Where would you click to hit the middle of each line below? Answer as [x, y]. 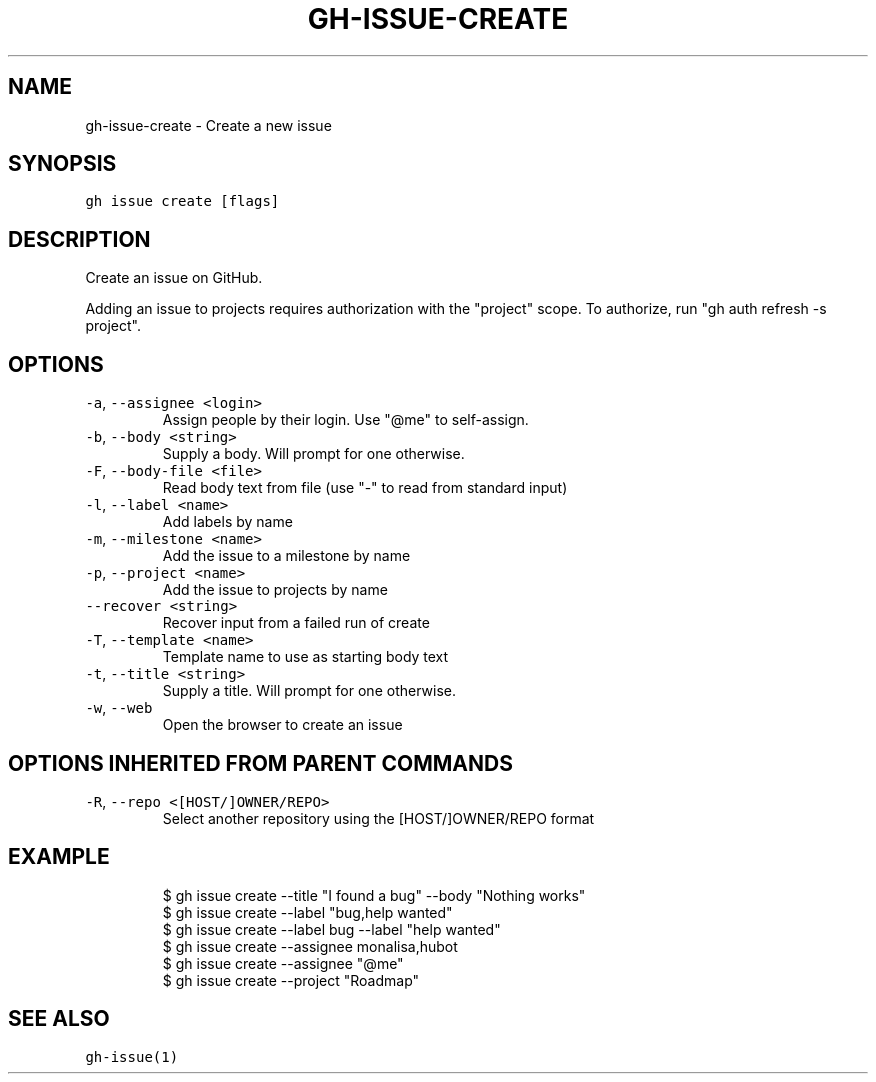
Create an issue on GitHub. [174, 278]
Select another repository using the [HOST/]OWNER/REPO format [378, 818]
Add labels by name [227, 522]
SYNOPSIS [62, 164]
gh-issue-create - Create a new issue [208, 125]
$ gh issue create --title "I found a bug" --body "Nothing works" [374, 895]
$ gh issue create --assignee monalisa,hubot [310, 946]
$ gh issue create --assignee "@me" [283, 963]
